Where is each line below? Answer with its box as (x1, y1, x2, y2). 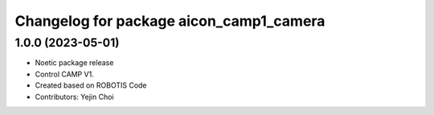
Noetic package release (35, 58, 114, 68)
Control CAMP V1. (35, 69, 94, 79)
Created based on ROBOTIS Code (35, 80, 148, 90)
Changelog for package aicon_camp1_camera (14, 12, 325, 30)
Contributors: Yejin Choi (35, 92, 114, 101)
